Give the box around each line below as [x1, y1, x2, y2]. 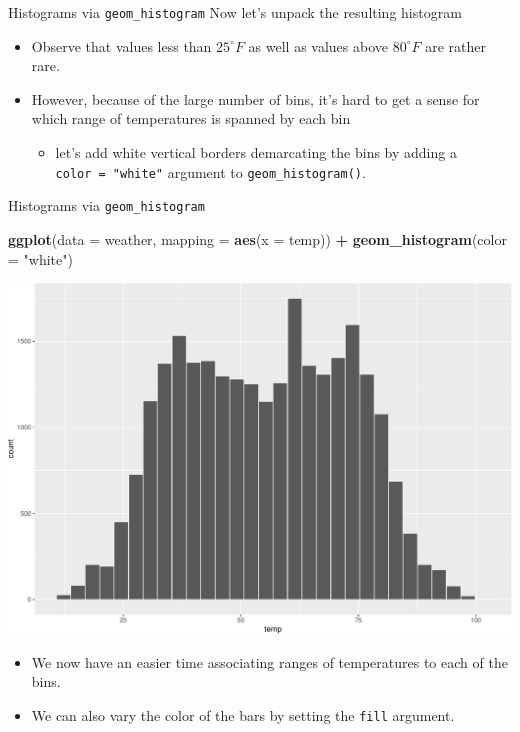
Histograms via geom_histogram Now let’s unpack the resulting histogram [8, 2, 462, 22]
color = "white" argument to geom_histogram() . [55, 161, 366, 182]
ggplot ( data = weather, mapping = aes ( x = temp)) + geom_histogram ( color [8, 228, 507, 249]
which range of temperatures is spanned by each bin [31, 108, 351, 129]
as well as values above [248, 35, 388, 56]
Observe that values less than [31, 35, 212, 56]
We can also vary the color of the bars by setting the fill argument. [31, 704, 455, 725]
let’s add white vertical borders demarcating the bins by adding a [55, 142, 457, 163]
